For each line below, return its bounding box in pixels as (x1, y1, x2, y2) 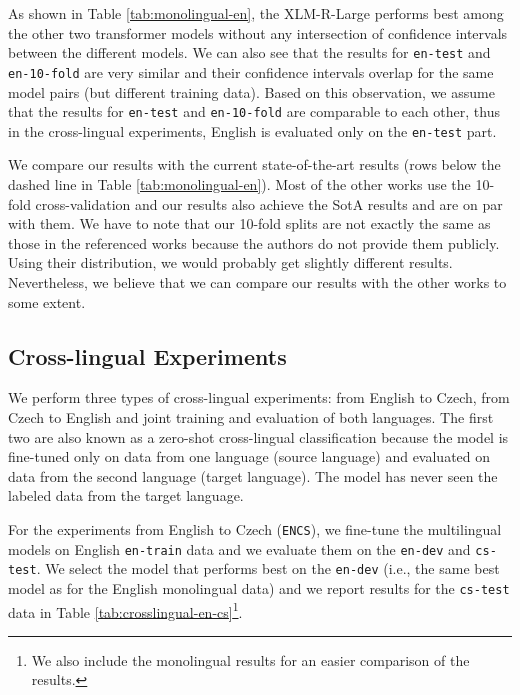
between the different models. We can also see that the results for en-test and (8, 42, 491, 63)
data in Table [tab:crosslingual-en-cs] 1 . (8, 598, 243, 622)
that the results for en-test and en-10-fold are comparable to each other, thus (8, 101, 500, 122)
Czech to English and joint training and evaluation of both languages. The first (8, 406, 494, 427)
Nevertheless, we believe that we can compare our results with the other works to (8, 271, 507, 292)
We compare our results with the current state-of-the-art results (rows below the (8, 154, 501, 175)
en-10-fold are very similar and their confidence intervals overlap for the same (8, 61, 494, 82)
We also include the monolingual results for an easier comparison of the (31, 649, 470, 670)
